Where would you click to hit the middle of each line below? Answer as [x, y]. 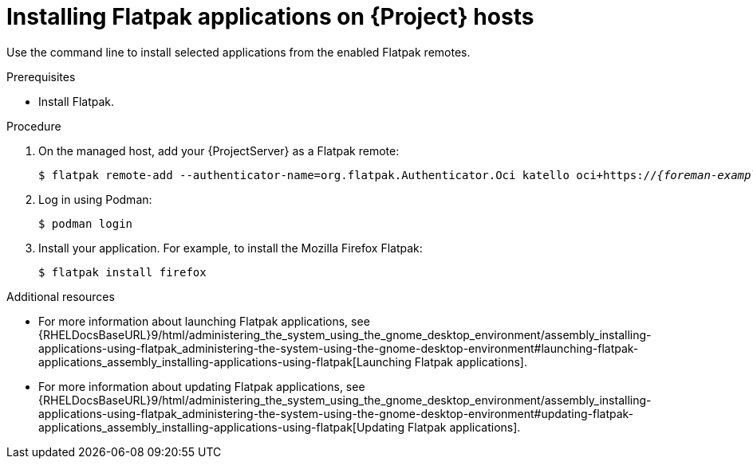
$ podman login [86, 223]
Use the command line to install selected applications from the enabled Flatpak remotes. [239, 52]
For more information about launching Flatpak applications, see [204, 321]
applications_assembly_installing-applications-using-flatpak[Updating [222, 427]
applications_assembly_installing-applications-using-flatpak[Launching [225, 361]
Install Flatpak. [77, 101]
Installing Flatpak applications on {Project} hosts [270, 17]
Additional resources [61, 296]
